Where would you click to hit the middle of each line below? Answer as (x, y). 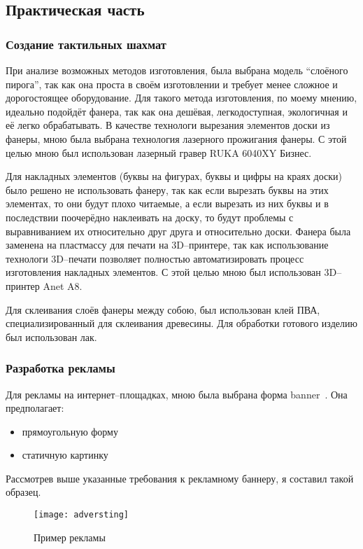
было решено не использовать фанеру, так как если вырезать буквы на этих (167, 189)
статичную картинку (65, 455)
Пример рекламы (70, 537)
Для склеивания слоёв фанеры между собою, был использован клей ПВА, (163, 309)
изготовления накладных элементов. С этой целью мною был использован (163, 272)
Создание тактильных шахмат (86, 44)
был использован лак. (51, 336)
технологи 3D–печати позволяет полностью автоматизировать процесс (155, 258)
